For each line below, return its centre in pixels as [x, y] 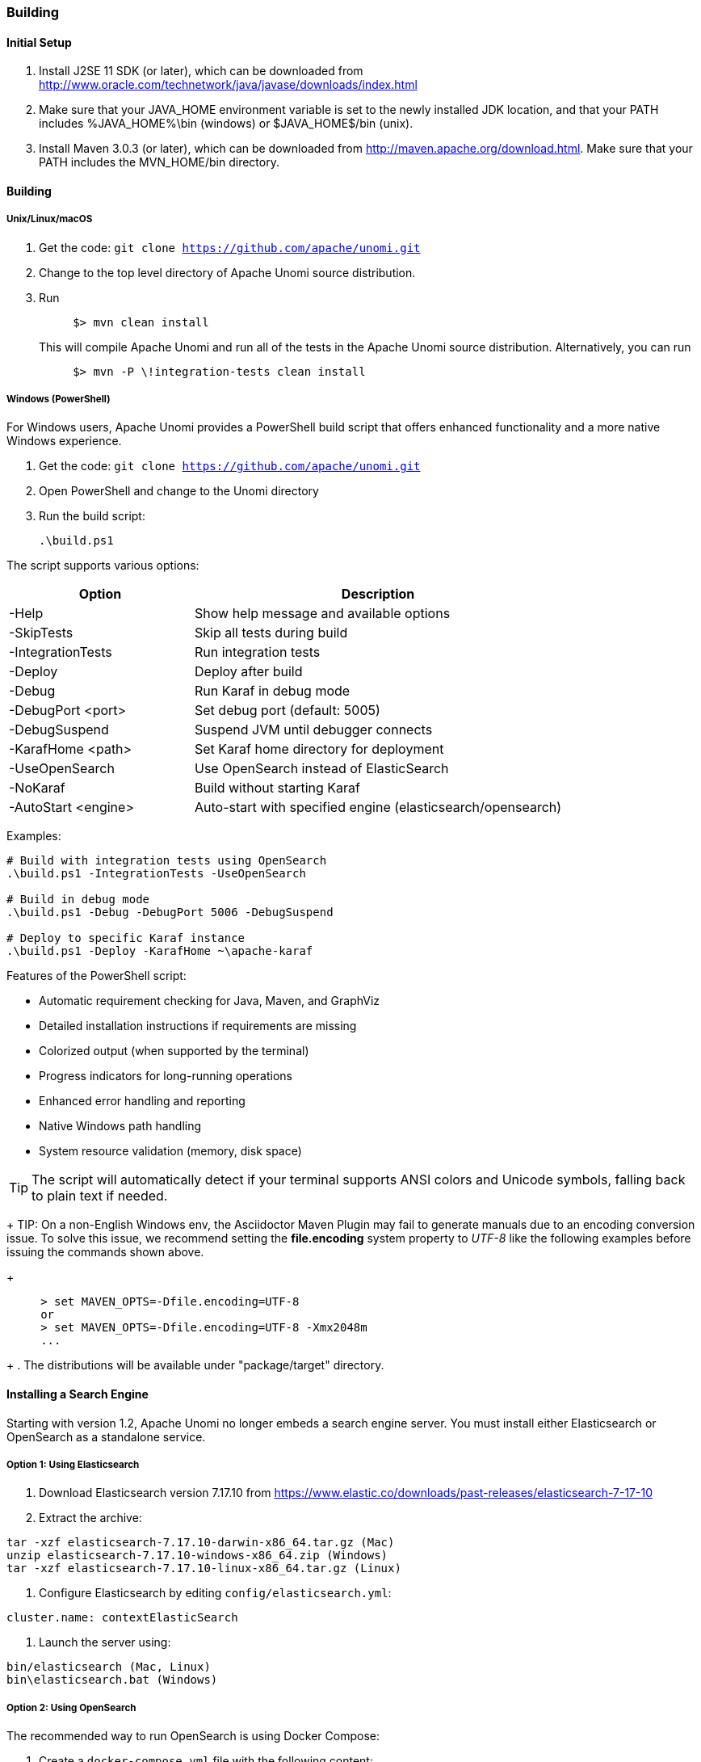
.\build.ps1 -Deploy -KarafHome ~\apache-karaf [160, 951]
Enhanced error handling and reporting [142, 1101]
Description [378, 594]
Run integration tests [258, 652]
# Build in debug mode [78, 900]
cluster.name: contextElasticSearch [122, 1618]
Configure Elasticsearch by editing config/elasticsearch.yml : [215, 1593]
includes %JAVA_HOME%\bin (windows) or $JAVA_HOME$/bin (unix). [226, 124]
